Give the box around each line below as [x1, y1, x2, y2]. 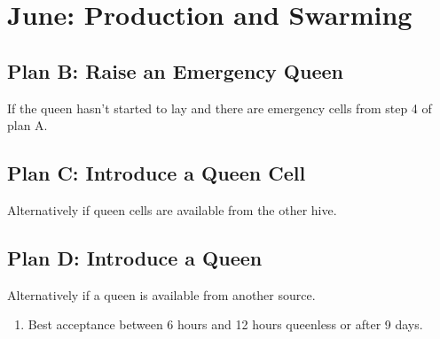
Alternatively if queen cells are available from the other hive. [7, 200, 337, 219]
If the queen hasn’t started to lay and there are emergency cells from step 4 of [7, 98, 432, 117]
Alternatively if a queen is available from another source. [7, 285, 316, 304]
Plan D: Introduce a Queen [7, 243, 263, 271]
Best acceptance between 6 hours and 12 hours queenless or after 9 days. [27, 315, 423, 334]
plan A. [7, 116, 48, 135]
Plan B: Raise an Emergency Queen [7, 57, 343, 84]
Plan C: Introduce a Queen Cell [7, 159, 306, 187]
